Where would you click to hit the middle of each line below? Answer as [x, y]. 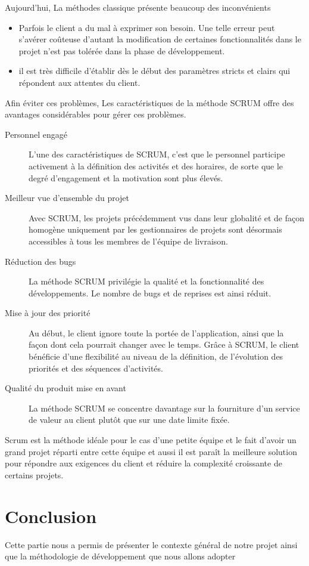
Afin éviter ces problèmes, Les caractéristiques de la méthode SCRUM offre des [149, 102]
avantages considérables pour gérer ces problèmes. [96, 114]
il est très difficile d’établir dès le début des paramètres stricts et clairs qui [154, 71]
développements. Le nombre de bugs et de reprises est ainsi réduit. [150, 293]
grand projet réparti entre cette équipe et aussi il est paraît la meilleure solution [151, 451]
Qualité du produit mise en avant [65, 388]
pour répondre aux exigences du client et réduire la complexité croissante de [143, 463]
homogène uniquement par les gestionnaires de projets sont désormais [155, 229]
